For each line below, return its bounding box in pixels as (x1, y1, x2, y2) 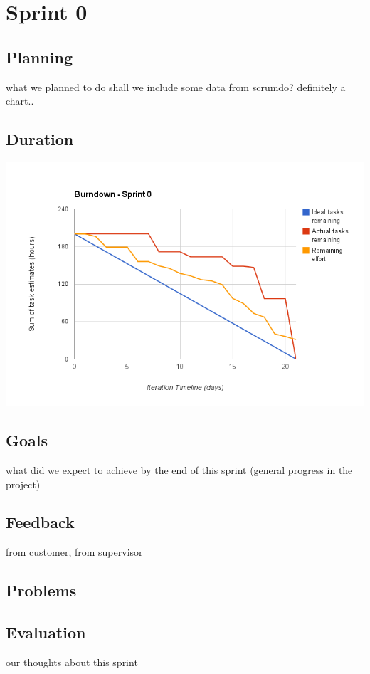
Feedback (6, 511, 75, 533)
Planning (6, 46, 73, 68)
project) (6, 476, 41, 491)
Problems (6, 579, 77, 601)
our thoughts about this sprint (6, 654, 138, 669)
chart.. (6, 93, 34, 108)
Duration (6, 128, 74, 150)
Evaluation (6, 621, 86, 643)
